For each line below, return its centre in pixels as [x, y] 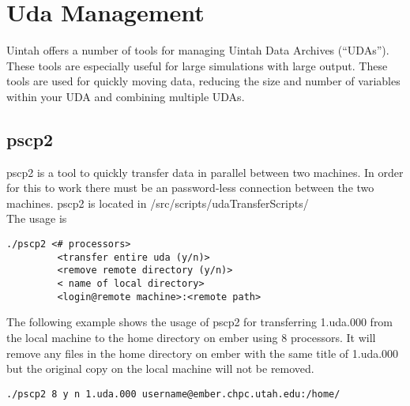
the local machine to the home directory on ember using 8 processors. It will [191, 337]
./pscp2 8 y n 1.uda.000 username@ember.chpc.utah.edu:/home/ [173, 394]
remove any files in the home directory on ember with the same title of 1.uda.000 [203, 353]
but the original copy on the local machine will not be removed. [160, 368]
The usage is [37, 218]
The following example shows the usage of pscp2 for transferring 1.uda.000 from [200, 322]
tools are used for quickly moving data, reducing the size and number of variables [203, 81]
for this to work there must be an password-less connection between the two [190, 188]
